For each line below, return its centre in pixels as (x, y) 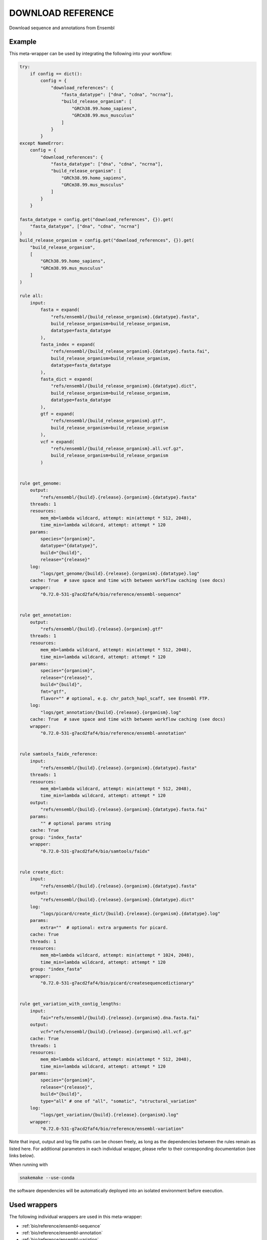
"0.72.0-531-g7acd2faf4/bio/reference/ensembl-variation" (112, 1129)
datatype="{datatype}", (69, 546)
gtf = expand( (57, 414)
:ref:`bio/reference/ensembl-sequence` (61, 1226)
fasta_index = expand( (68, 344)
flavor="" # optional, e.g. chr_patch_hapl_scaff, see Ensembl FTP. (125, 698)
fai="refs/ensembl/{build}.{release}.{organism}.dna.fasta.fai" (120, 1018)
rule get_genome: (41, 483)
